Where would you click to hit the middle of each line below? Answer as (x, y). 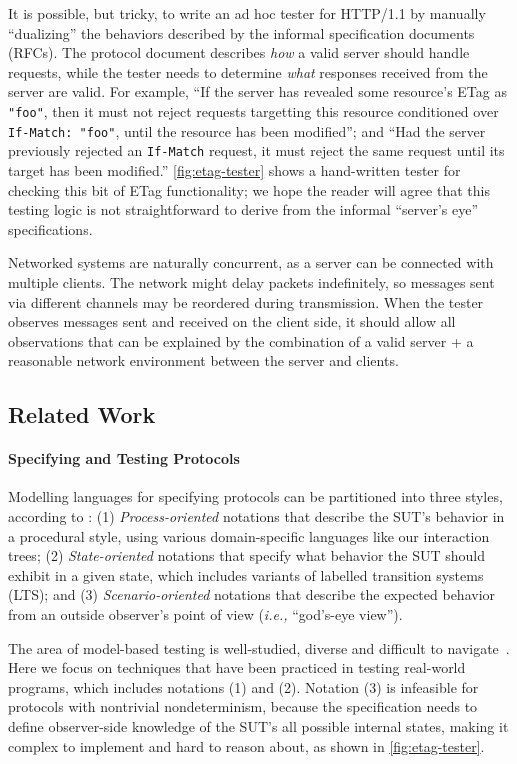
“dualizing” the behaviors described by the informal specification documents (241, 32)
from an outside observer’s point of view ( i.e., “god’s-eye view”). (205, 614)
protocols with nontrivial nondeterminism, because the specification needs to (243, 706)
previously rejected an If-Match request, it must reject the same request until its (256, 150)
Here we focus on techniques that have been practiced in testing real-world (237, 667)
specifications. (50, 228)
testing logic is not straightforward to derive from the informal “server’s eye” (243, 209)
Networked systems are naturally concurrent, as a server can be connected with (251, 262)
